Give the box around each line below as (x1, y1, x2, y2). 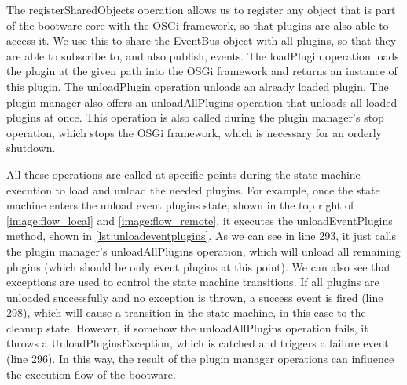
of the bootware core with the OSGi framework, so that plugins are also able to (6, 16, 389, 33)
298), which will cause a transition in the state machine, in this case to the (6, 304, 366, 321)
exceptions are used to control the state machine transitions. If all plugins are (6, 274, 379, 290)
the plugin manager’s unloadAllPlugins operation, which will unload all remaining (6, 242, 401, 259)
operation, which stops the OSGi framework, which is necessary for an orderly (6, 124, 382, 140)
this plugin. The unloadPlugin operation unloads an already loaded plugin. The (6, 78, 389, 94)
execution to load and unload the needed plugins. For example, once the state (6, 181, 380, 198)
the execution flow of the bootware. (6, 365, 176, 382)
